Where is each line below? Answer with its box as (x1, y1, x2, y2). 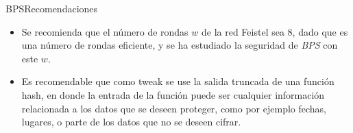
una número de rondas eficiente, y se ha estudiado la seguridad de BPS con (21, 38, 338, 52)
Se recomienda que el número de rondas (21, 24, 188, 38)
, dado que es (292, 24, 348, 38)
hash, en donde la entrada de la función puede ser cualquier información (21, 87, 325, 101)
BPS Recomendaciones (5, 1, 98, 15)
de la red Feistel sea (202, 24, 284, 38)
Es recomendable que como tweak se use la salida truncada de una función (21, 74, 334, 88)
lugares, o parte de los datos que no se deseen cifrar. (21, 114, 241, 129)
